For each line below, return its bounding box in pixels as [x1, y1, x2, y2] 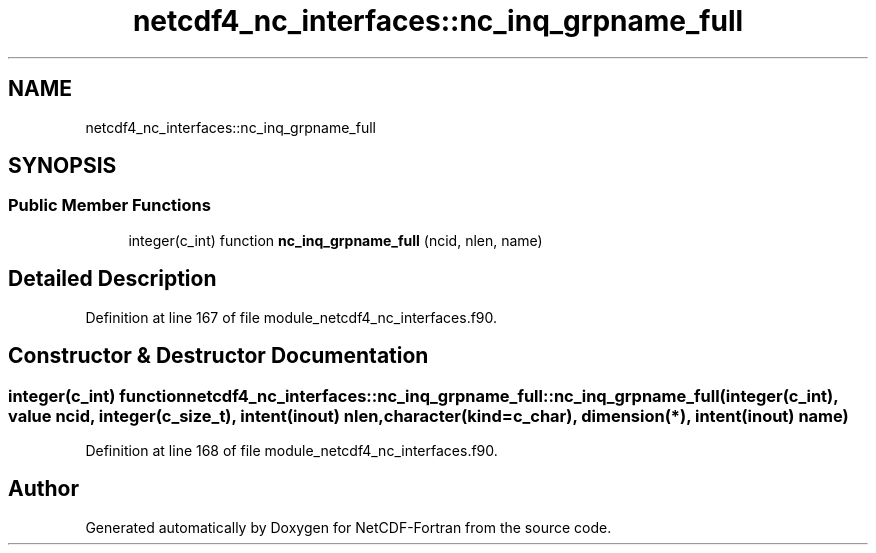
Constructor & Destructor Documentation [8, 343, 429, 369]
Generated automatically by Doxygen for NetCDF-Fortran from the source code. [85, 518, 612, 536]
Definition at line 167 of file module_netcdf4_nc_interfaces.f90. [85, 308, 498, 326]
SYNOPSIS [8, 153, 117, 179]
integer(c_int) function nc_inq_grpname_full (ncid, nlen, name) [128, 231, 543, 249]
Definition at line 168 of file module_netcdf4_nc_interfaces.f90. [85, 441, 498, 459]
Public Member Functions [8, 195, 211, 216]
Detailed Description [8, 266, 217, 292]
